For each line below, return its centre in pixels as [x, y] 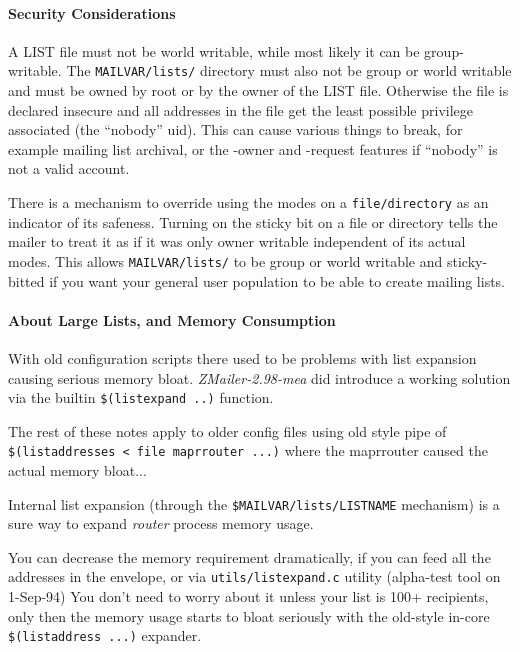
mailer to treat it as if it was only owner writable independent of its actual [237, 241]
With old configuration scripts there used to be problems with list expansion [242, 357]
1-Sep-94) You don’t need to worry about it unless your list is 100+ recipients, [248, 596]
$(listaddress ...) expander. [105, 635]
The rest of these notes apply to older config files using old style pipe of [227, 430]
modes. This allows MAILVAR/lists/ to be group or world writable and [225, 260]
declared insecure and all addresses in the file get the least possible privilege [240, 109]
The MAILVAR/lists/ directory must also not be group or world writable [289, 70]
